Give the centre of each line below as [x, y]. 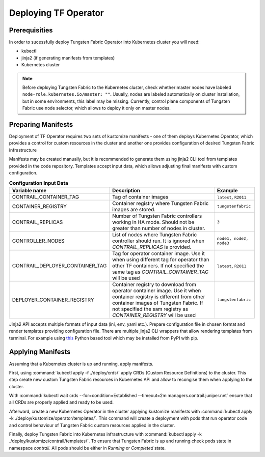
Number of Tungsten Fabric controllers [157, 216]
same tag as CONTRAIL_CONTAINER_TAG [160, 272]
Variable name [29, 190]
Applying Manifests [40, 352]
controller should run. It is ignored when [158, 241]
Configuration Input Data [39, 183]
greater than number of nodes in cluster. [159, 228]
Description [126, 190]
